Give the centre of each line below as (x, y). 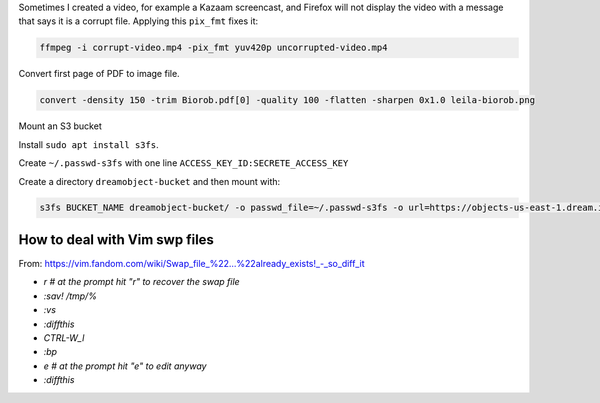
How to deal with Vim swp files (116, 239)
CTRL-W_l (64, 337)
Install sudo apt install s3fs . (88, 144)
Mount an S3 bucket (60, 126)
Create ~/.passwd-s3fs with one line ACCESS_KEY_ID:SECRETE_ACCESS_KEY (183, 163)
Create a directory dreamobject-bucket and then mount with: (149, 181)
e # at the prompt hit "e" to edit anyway (125, 366)
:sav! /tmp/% (70, 296)
